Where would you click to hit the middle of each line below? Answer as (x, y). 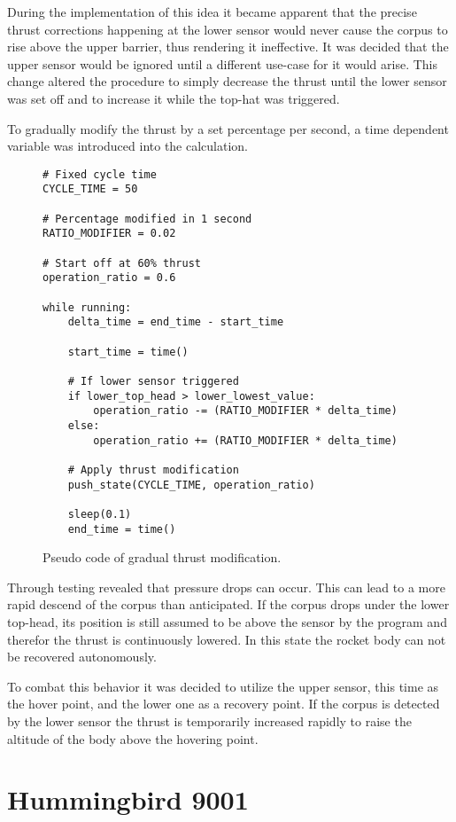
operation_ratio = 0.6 (109, 278)
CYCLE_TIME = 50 (90, 189)
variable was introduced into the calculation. (128, 146)
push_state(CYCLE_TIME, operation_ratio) (191, 485)
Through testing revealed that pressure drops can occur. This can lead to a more (226, 587)
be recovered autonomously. (82, 657)
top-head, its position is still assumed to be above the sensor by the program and (227, 621)
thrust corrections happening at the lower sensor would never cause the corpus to (228, 29)
